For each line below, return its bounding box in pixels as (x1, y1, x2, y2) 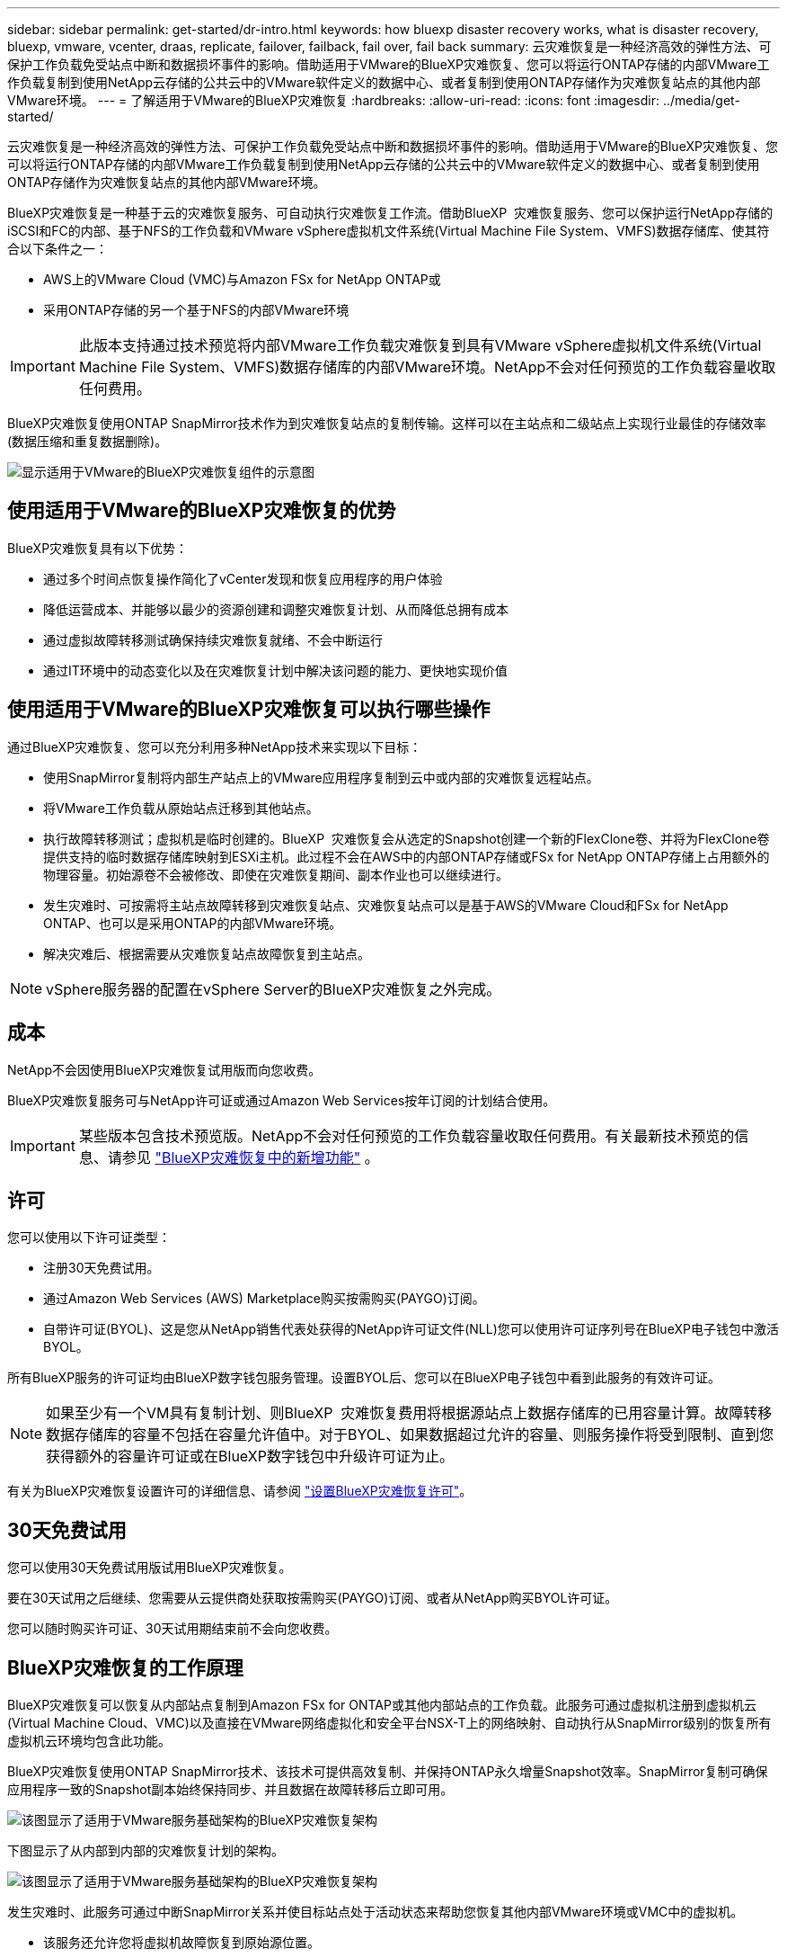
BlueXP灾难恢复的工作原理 (7, 1656, 243, 1679)
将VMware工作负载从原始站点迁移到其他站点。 (43, 800, 319, 816)
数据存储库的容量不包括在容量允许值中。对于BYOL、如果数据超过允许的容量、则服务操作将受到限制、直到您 (46, 1425, 774, 1444)
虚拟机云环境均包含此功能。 (7, 1733, 171, 1749)
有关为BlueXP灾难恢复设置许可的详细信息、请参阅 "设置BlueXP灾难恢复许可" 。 (7, 1483, 473, 1499)
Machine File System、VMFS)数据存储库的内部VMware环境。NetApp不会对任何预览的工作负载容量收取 (78, 358, 776, 376)
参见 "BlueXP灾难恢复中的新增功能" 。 (121, 1148, 379, 1166)
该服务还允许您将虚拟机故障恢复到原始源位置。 (43, 1935, 320, 1951)
